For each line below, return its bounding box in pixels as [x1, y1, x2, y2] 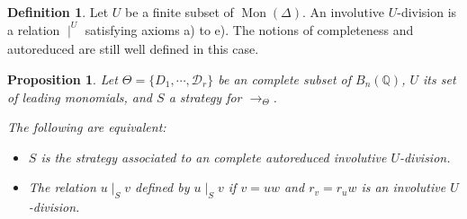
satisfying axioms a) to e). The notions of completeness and [85, 20, 414, 39]
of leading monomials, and [7, 87, 153, 106]
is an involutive [361, 178, 446, 197]
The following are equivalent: [7, 118, 166, 136]
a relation [7, 20, 60, 39]
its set [423, 69, 456, 88]
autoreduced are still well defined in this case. [7, 39, 259, 58]
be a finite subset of [125, 3, 234, 21]
